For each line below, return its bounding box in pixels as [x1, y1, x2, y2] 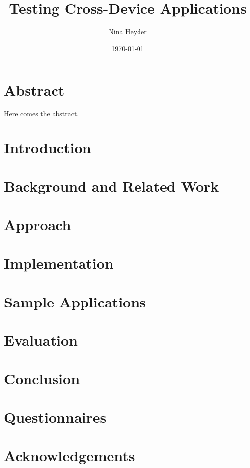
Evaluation [4, 330, 78, 350]
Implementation [4, 253, 113, 273]
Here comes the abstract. [4, 109, 79, 119]
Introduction [4, 138, 91, 158]
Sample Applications [4, 291, 146, 311]
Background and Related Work [4, 176, 219, 196]
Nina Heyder [109, 27, 147, 37]
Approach [4, 214, 71, 234]
